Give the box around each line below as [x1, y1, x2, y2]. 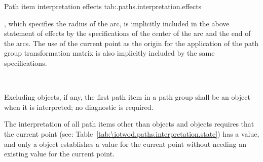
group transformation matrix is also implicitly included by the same [4, 48, 215, 58]
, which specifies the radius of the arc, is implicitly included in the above [4, 18, 230, 28]
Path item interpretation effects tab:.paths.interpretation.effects [4, 1, 202, 11]
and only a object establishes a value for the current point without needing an [4, 138, 246, 149]
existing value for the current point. [4, 148, 115, 159]
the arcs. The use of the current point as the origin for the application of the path [4, 37, 259, 48]
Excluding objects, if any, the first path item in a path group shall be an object [4, 92, 250, 102]
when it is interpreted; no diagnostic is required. [4, 101, 154, 112]
